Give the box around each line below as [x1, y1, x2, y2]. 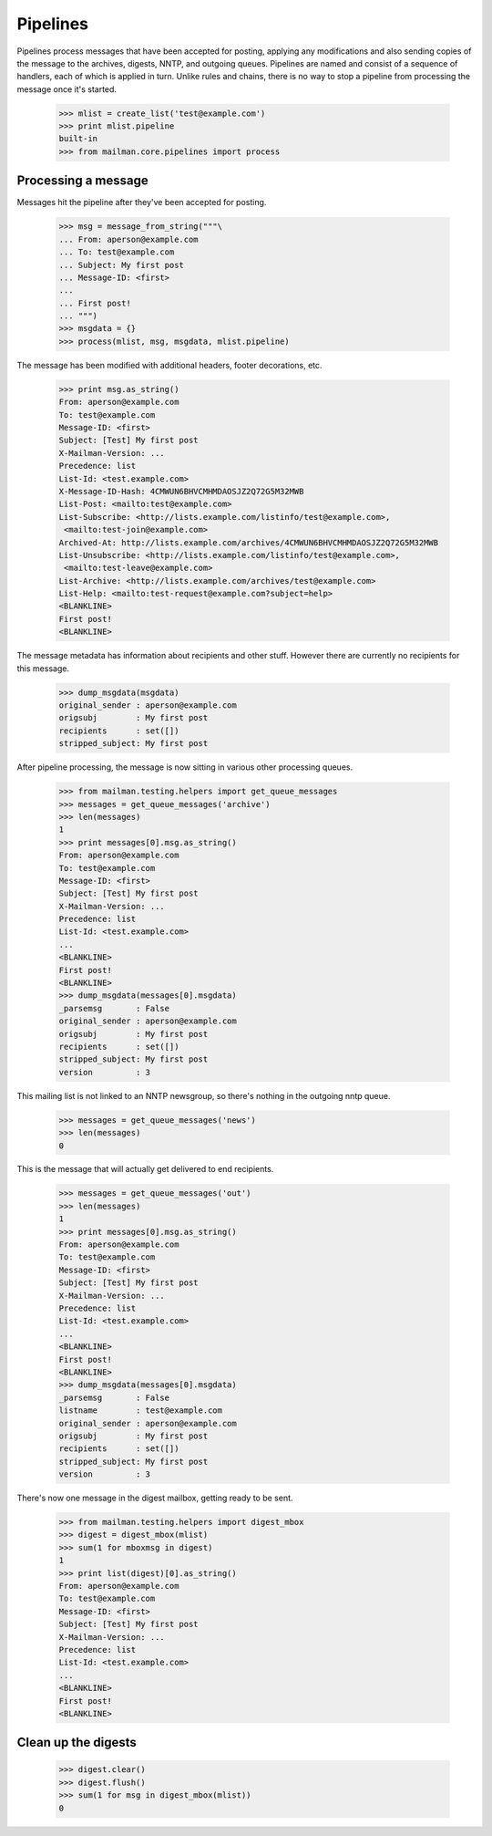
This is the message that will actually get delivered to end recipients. [16, 1164, 274, 1175]
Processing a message [16, 173, 149, 189]
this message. [16, 662, 70, 674]
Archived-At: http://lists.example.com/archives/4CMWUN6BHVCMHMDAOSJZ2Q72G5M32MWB [58, 537, 439, 547]
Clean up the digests [16, 1735, 137, 1750]
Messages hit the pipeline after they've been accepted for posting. [16, 197, 267, 208]
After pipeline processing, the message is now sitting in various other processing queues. [16, 762, 354, 773]
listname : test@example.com [58, 1406, 223, 1416]
